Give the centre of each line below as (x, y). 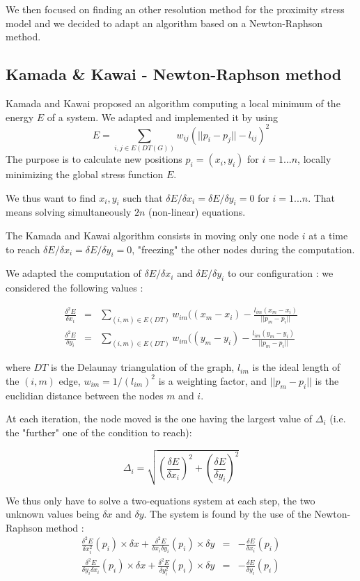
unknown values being (53, 514)
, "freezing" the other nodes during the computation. (243, 249)
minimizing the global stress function (85, 174)
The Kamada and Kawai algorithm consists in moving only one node (152, 236)
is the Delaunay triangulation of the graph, (142, 367)
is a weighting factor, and (212, 380)
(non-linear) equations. (197, 212)
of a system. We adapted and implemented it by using (162, 117)
